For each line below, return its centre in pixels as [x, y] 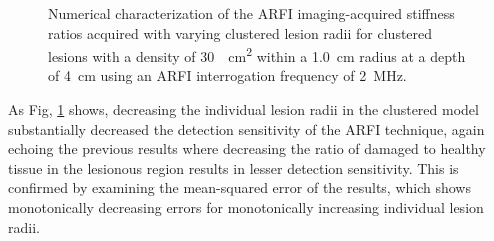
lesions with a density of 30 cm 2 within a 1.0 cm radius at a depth [257, 54]
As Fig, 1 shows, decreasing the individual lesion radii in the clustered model [243, 109]
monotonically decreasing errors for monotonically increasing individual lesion [246, 207]
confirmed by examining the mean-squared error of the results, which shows [239, 187]
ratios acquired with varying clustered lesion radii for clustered [240, 32]
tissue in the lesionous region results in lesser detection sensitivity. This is [233, 167]
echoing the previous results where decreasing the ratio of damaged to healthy [247, 148]
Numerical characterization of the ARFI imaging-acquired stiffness [251, 13]
